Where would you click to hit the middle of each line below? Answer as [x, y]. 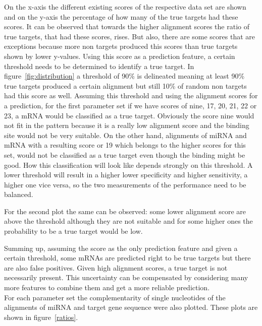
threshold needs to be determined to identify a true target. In [99, 66]
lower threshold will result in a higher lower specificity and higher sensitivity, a [126, 175]
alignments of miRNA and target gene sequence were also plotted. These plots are [131, 307]
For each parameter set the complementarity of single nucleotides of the [115, 297]
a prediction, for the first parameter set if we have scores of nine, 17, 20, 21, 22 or [130, 105]
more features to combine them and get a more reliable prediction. [107, 287]
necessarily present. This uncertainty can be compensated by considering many [126, 277]
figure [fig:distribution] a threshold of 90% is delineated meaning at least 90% [124, 76]
